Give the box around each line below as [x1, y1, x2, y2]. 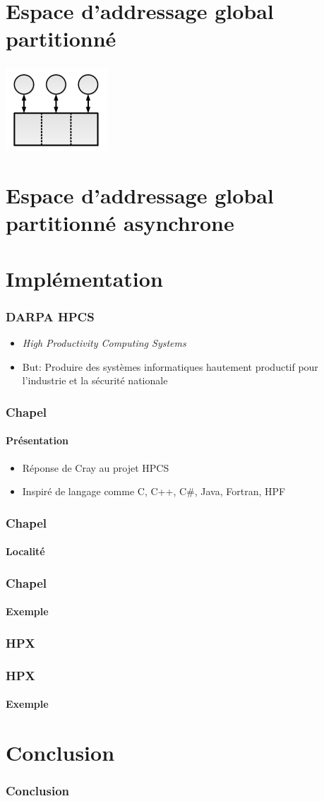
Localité [6, 544, 45, 559]
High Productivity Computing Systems [22, 336, 186, 350]
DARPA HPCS [6, 307, 95, 325]
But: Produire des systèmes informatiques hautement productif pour [22, 359, 318, 374]
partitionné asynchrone [6, 208, 234, 237]
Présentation [6, 433, 69, 448]
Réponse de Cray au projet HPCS [22, 460, 169, 475]
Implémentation [6, 263, 163, 292]
